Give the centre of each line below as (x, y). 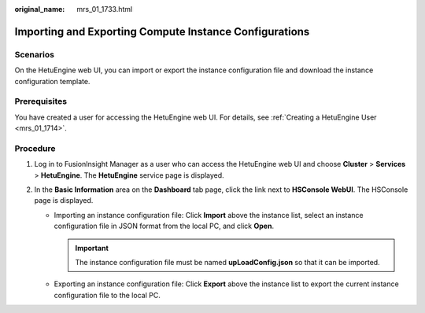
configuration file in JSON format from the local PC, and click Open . (164, 226)
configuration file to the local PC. (107, 295)
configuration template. (52, 81)
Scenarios (35, 54)
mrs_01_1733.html (105, 9)
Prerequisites (41, 101)
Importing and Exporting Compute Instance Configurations (162, 31)
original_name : (40, 9)
